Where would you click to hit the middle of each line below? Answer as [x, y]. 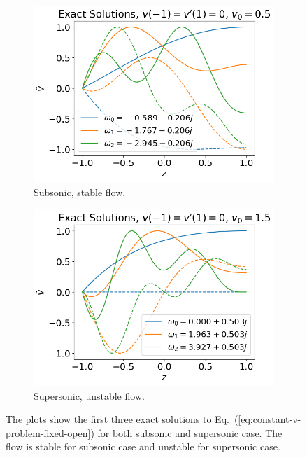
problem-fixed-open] [48, 432]
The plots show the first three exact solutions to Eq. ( [122, 419]
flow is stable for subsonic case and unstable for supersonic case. [143, 446]
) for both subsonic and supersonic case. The [186, 432]
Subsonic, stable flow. [80, 192]
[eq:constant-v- [270, 419]
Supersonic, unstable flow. [89, 395]
